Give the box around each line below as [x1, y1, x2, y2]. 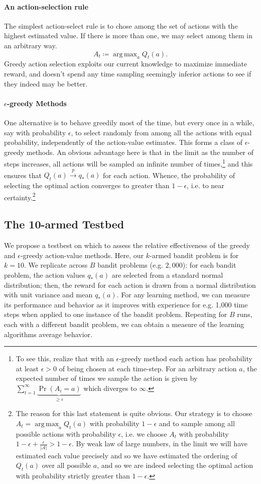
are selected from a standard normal [111, 270, 223, 280]
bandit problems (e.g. [97, 260, 163, 270]
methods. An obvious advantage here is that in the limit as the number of [26, 146, 254, 157]
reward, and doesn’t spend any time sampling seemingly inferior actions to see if [4, 68, 251, 78]
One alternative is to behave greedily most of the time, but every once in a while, [4, 117, 254, 127]
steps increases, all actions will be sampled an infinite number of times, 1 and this [4, 157, 253, 169]
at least [16, 363, 39, 373]
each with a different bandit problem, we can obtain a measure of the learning [4, 318, 244, 329]
